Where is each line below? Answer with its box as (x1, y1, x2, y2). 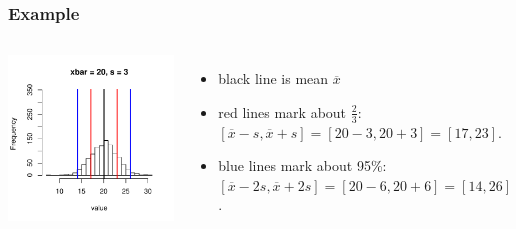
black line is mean (218, 68, 329, 89)
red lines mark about (218, 101, 347, 122)
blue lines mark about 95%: (218, 155, 387, 176)
